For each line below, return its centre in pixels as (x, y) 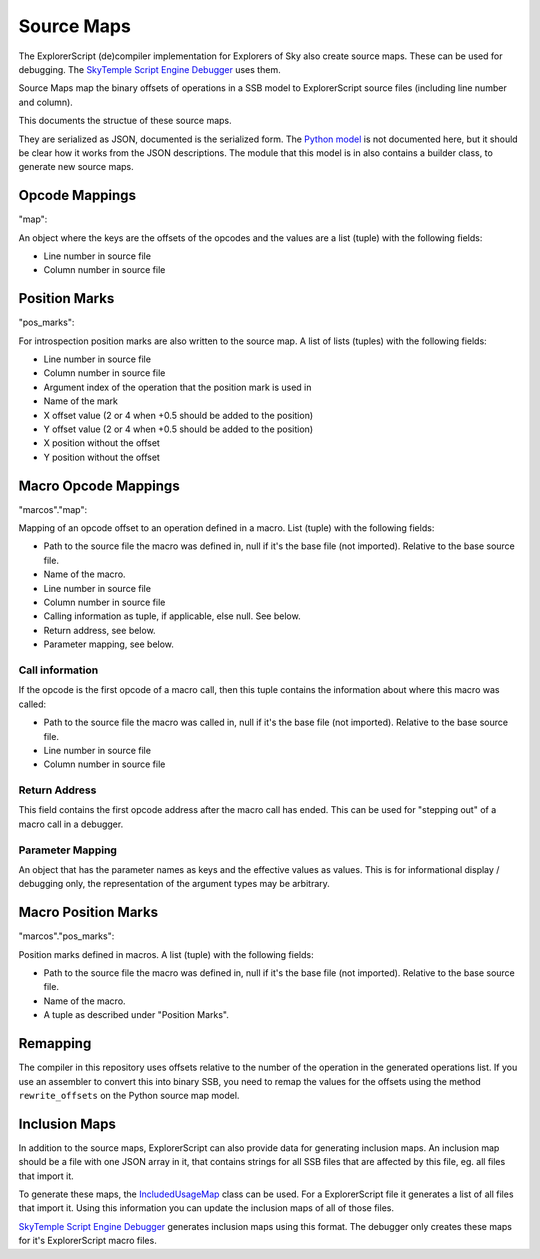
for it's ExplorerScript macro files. (87, 1241)
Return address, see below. (99, 630)
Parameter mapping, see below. (109, 644)
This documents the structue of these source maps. (125, 121)
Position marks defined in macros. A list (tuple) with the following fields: (166, 954)
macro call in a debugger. (71, 824)
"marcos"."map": (53, 509)
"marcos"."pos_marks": (66, 936)
